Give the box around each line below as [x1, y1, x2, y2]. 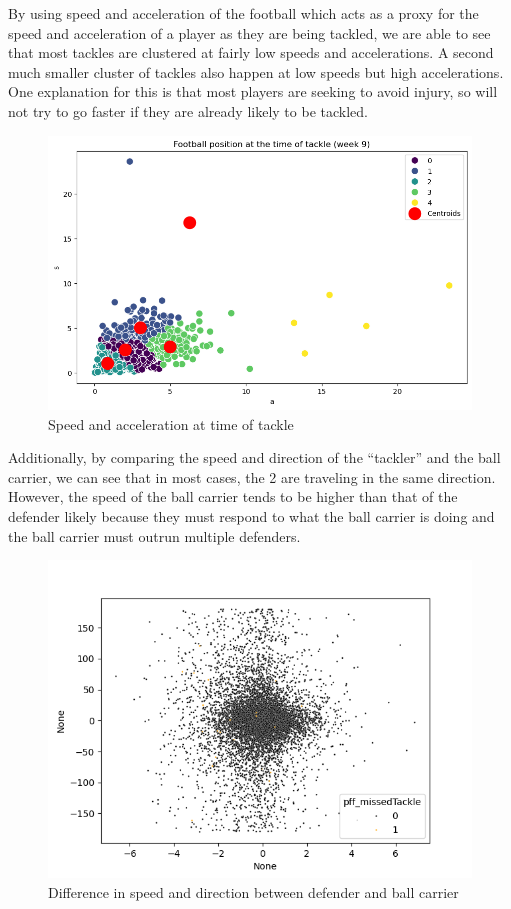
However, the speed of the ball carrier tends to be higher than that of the [8, 486, 458, 507]
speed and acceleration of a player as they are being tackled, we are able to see [8, 22, 491, 43]
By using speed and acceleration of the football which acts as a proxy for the [8, 3, 479, 23]
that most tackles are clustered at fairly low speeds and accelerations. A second [8, 42, 494, 63]
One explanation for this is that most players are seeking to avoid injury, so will [8, 81, 498, 102]
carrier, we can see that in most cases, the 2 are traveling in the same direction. [8, 466, 496, 487]
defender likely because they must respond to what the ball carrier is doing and [8, 505, 495, 526]
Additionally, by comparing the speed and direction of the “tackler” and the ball [8, 447, 501, 468]
